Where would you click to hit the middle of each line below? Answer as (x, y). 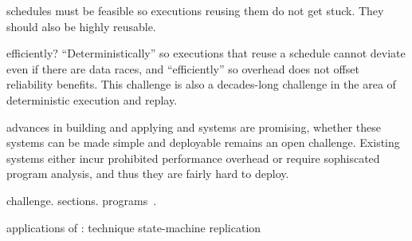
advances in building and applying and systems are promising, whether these (194, 126)
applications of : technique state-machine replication (134, 227)
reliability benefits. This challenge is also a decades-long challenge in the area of (201, 84)
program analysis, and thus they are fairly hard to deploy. (148, 174)
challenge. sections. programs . (82, 200)
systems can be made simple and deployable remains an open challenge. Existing (203, 142)
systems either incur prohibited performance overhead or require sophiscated (193, 158)
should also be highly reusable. (81, 26)
